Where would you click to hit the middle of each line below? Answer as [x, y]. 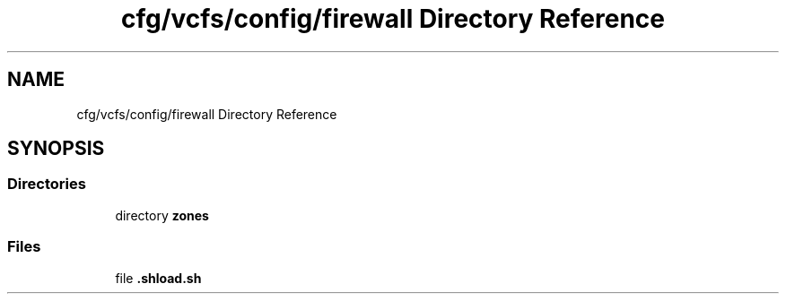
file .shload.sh [158, 278]
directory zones [162, 215]
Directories [47, 184]
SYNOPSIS [56, 149]
